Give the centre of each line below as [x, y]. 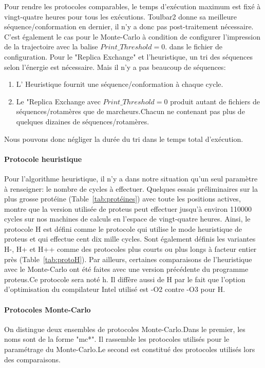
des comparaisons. [32, 359]
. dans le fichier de [194, 47]
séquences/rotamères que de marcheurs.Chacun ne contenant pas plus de [130, 111]
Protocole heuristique [43, 159]
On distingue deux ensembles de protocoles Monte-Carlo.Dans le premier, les [125, 329]
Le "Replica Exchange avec [58, 101]
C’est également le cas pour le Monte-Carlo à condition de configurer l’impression [132, 36]
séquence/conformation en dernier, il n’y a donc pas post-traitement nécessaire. [129, 26]
